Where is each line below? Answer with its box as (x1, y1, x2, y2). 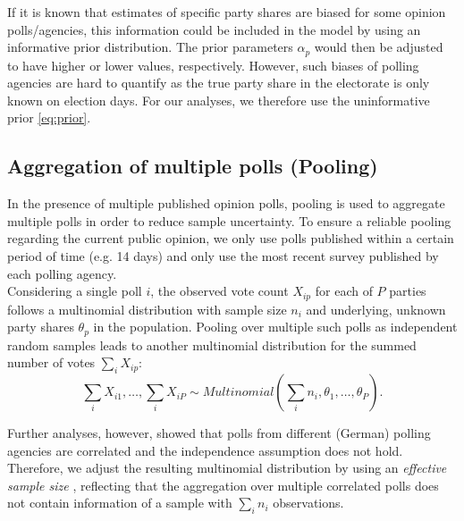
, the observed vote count (150, 282, 289, 300)
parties (389, 282, 426, 300)
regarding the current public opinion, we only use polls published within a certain (7, 229, 454, 248)
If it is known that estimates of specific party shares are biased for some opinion (7, 3, 446, 21)
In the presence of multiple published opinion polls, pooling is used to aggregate (7, 194, 445, 213)
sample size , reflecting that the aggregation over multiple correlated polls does (7, 475, 439, 494)
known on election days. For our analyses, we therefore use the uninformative (7, 90, 430, 109)
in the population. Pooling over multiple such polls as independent (93, 317, 458, 336)
